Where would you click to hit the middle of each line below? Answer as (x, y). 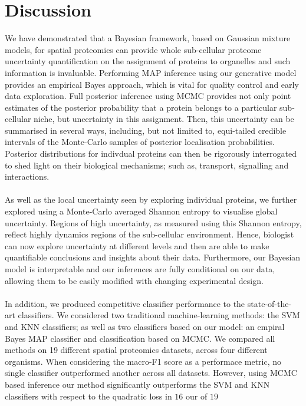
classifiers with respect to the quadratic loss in (88, 396)
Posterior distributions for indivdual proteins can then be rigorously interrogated (151, 154)
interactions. (27, 176)
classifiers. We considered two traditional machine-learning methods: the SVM (159, 315)
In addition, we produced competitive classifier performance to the (125, 303)
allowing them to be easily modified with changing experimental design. (134, 280)
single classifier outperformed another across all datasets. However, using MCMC (151, 373)
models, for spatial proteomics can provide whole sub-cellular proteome (133, 49)
